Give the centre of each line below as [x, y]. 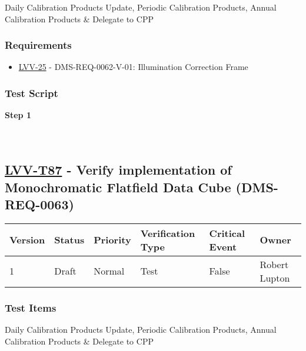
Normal [109, 271]
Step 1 [18, 115]
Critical [227, 233]
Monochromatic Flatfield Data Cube [118, 187]
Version [27, 240]
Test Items [31, 307]
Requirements [38, 45]
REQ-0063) [39, 204]
